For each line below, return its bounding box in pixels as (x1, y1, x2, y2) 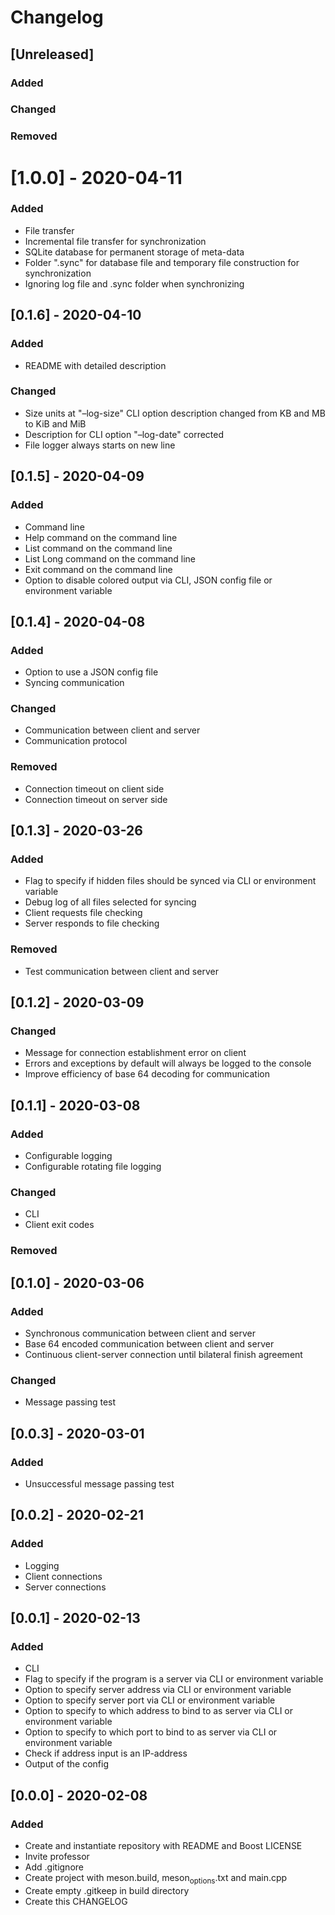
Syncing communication (24, 677, 125, 689)
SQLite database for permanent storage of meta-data (24, 246, 245, 258)
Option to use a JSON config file (24, 666, 159, 678)
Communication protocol (24, 735, 128, 747)
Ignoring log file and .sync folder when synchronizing (24, 277, 245, 290)
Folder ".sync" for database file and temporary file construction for (24, 256, 300, 268)
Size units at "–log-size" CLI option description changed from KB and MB (24, 407, 326, 419)
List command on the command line (24, 542, 173, 554)
